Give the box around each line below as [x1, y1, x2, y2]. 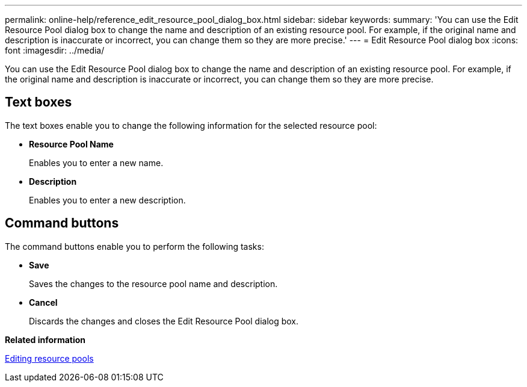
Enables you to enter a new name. [29, 157, 164, 168]
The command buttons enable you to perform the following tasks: [5, 241, 264, 252]
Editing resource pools [5, 353, 94, 364]
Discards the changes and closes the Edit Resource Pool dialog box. [29, 315, 299, 326]
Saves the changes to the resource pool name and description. [29, 278, 278, 289]
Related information [5, 334, 86, 345]
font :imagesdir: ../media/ [5, 45, 105, 55]
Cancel [29, 297, 58, 308]
